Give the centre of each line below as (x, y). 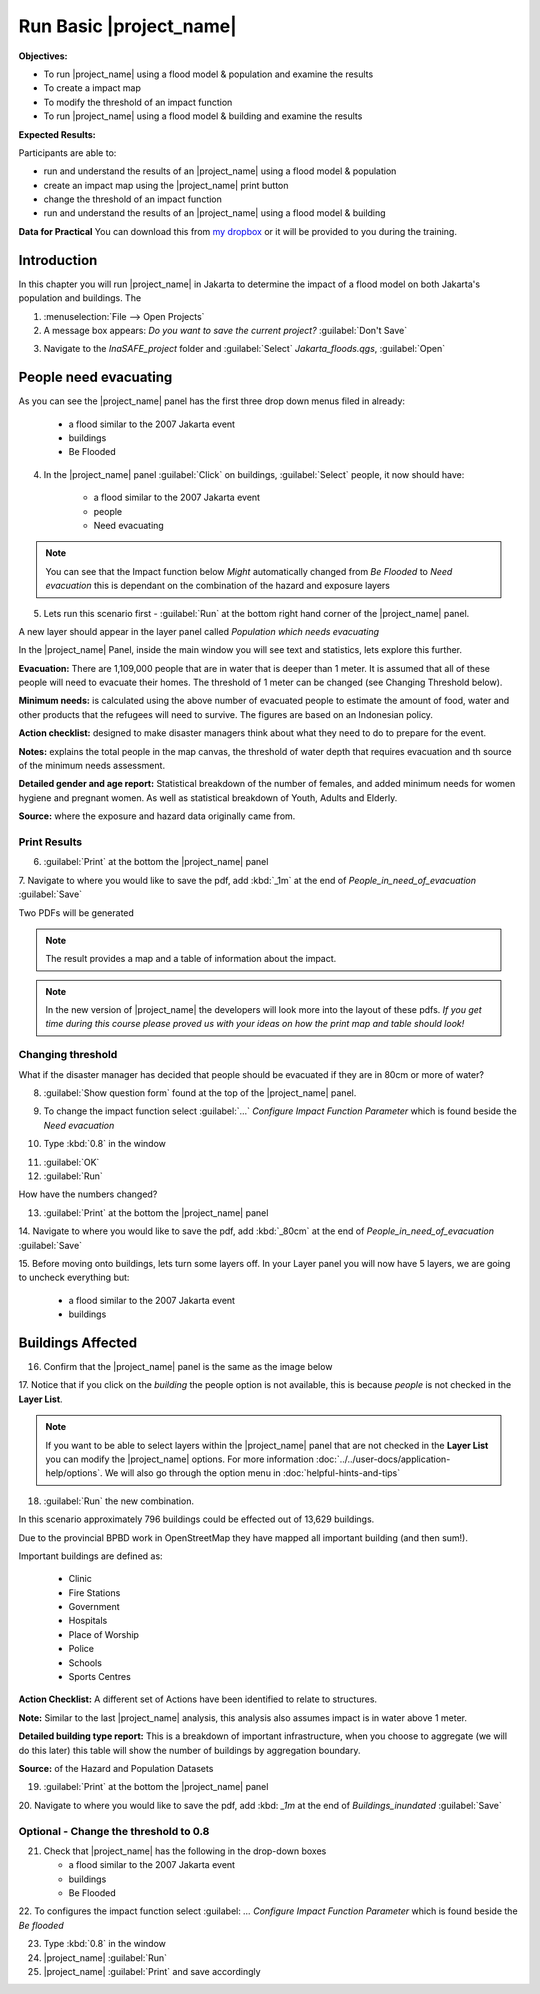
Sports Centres (100, 1677)
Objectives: (43, 56)
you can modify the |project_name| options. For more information (179, 1459)
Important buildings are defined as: (91, 1556)
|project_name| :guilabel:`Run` (105, 1957)
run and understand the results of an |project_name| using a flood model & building (214, 213)
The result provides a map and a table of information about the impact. (191, 959)
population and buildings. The (80, 298)
